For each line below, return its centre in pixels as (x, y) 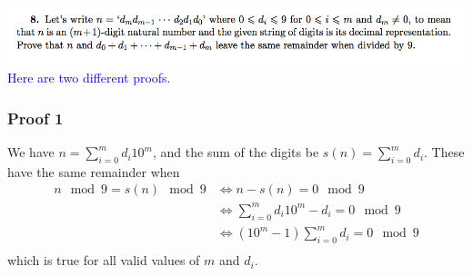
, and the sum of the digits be (236, 152)
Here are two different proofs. (89, 78)
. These (444, 152)
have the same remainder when (94, 171)
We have (31, 152)
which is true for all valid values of (104, 260)
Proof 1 (35, 118)
